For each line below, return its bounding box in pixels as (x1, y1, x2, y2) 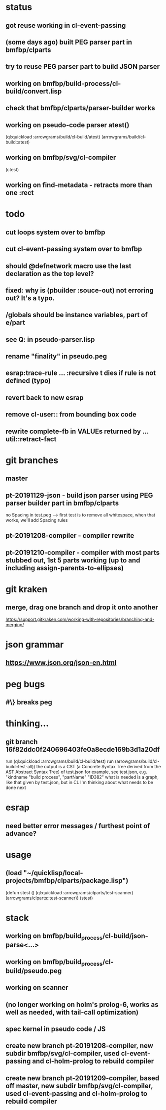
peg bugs (5, 678, 45, 690)
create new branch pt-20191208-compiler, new (5, 1042, 153, 1050)
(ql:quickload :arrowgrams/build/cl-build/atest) (5, 134, 100, 139)
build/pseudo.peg (5, 967, 62, 975)
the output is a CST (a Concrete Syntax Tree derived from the (36, 763, 161, 769)
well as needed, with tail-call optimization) (5, 1008, 139, 1017)
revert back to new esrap (5, 393, 84, 402)
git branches (5, 455, 59, 466)
